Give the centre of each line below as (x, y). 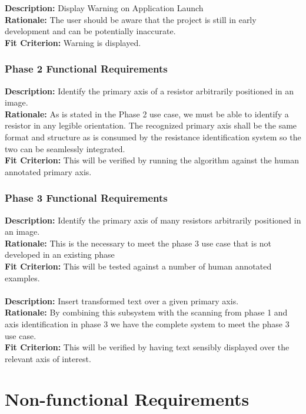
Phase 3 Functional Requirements (86, 198)
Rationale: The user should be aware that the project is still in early (131, 19)
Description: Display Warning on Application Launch (104, 8)
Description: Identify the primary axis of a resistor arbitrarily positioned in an (149, 91)
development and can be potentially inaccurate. (90, 31)
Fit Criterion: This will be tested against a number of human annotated (138, 266)
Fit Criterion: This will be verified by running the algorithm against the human (152, 160)
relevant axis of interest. (48, 358)
